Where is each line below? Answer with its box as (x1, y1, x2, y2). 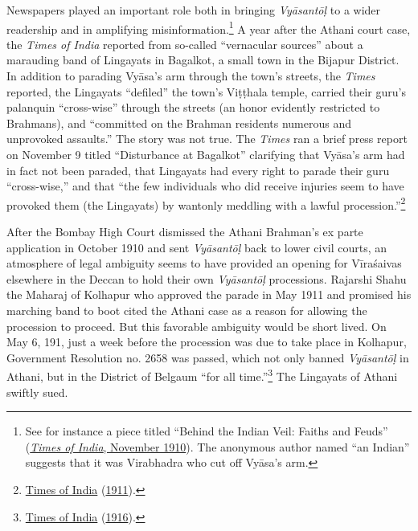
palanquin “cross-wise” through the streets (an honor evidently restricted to (6, 99, 380, 116)
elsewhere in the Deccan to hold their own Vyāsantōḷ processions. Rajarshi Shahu (6, 270, 407, 287)
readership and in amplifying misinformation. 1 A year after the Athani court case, (6, 18, 411, 37)
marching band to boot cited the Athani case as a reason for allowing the (6, 302, 367, 318)
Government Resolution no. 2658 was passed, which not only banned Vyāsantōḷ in (6, 349, 409, 366)
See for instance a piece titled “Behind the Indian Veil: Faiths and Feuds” (25, 423, 388, 439)
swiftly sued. (6, 383, 68, 400)
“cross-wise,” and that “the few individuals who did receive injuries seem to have (6, 178, 404, 194)
